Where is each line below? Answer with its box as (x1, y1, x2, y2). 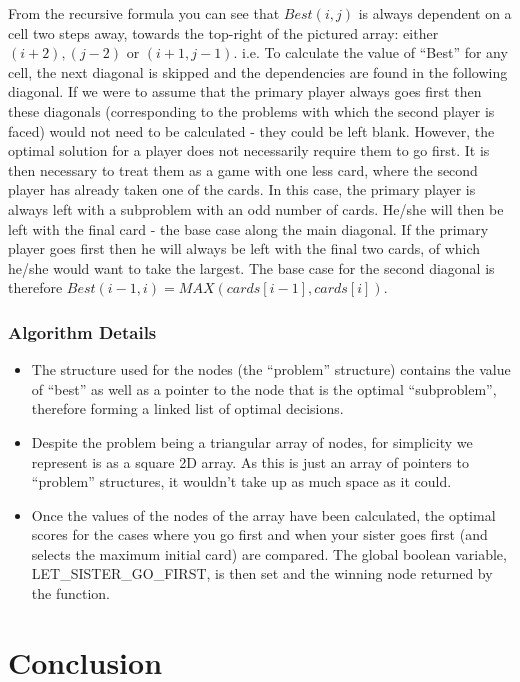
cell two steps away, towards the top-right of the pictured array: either (8, 22, 439, 43)
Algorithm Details (8, 319, 157, 344)
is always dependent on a (358, 3, 512, 23)
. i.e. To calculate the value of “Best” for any (233, 42, 508, 63)
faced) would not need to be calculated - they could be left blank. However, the (8, 120, 495, 141)
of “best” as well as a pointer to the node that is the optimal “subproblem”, (31, 378, 497, 399)
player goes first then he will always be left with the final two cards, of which (8, 238, 481, 259)
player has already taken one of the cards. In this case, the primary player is (8, 179, 476, 200)
